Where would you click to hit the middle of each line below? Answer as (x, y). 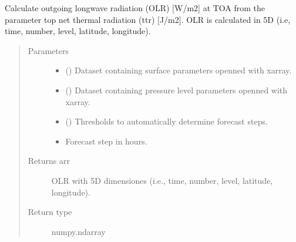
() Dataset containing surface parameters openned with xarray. (179, 70)
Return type (50, 212)
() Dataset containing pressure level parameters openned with (176, 90)
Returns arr (49, 161)
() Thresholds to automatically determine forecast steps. (166, 121)
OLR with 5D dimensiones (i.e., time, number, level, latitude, (162, 180)
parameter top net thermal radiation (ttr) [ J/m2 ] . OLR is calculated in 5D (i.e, (148, 19)
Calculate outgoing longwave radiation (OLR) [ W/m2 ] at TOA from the (135, 8)
